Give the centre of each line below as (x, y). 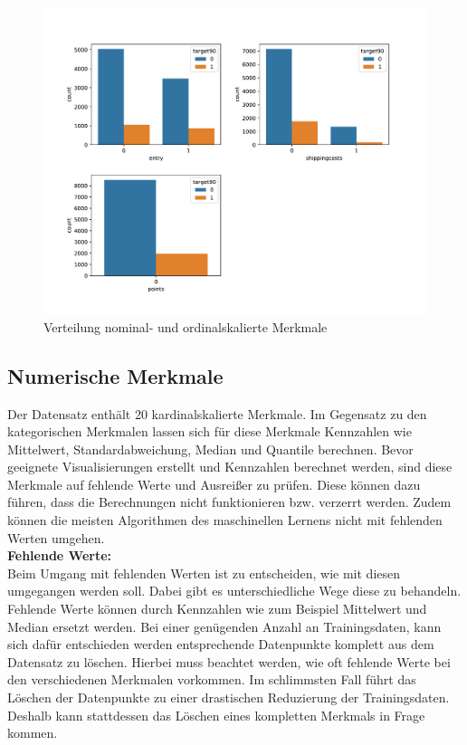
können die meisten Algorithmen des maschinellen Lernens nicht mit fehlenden (225, 520)
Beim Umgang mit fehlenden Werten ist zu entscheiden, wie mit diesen (204, 573)
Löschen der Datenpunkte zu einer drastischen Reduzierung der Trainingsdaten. (229, 697)
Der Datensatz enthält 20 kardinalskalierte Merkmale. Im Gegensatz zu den (217, 413)
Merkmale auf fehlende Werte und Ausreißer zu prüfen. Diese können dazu (214, 484)
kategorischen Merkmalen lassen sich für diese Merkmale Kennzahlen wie (210, 431)
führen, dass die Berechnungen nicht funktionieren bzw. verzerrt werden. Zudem (229, 502)
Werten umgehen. (56, 537)
